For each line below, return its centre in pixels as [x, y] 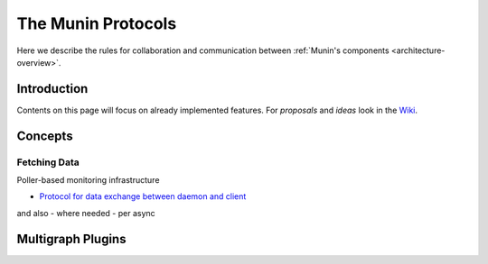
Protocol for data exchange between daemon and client [143, 196]
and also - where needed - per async [86, 213]
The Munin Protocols [97, 23]
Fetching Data [48, 162]
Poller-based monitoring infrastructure [88, 180]
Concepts [45, 136]
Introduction [52, 89]
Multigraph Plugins [71, 239]
